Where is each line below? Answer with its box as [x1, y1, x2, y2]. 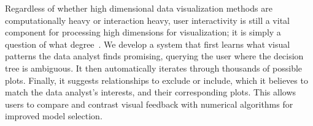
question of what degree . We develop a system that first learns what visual [5, 37, 290, 50]
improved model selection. [5, 109, 102, 122]
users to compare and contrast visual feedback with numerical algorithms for [5, 97, 293, 110]
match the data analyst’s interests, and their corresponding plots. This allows [5, 86, 296, 98]
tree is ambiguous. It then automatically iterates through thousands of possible [5, 61, 303, 74]
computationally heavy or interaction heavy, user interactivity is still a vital [5, 13, 290, 26]
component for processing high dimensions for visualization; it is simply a [5, 26, 281, 39]
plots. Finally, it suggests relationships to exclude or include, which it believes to [5, 73, 308, 86]
